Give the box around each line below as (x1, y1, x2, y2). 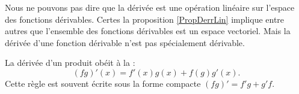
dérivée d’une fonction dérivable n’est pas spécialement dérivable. (5, 36, 245, 48)
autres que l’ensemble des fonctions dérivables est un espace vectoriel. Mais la (5, 25, 291, 37)
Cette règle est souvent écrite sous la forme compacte (5, 77, 201, 89)
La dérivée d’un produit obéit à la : (5, 56, 135, 69)
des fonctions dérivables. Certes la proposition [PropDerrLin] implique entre (5, 13, 285, 25)
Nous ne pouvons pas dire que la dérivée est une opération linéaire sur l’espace (5, 1, 295, 13)
